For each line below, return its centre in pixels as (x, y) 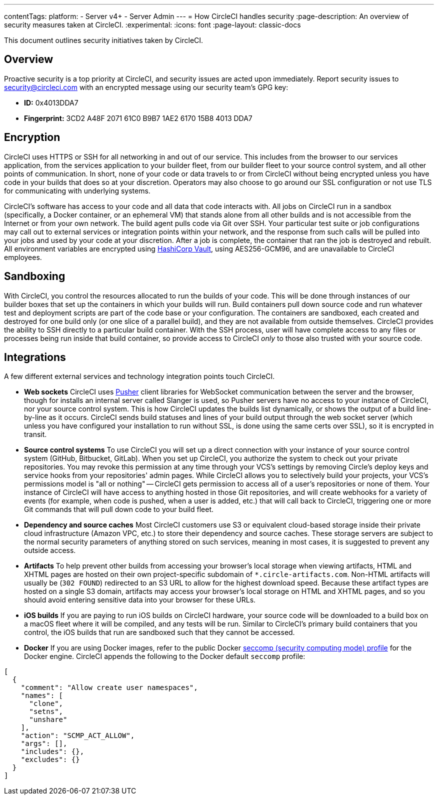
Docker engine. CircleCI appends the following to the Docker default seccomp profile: (165, 656)
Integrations (35, 357)
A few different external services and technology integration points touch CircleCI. (139, 376)
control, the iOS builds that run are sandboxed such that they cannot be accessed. (159, 632)
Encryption (32, 137)
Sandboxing (35, 276)
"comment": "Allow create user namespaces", (109, 688)
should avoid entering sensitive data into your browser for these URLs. (140, 600)
